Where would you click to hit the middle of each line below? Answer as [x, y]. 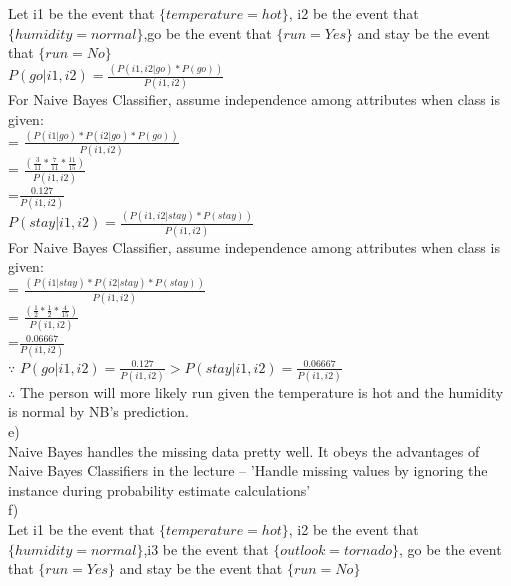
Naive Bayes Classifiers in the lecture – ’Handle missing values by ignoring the [248, 470]
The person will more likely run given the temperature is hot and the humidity [261, 391]
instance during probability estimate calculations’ [159, 489]
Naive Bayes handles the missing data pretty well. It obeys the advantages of [244, 450]
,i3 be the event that [206, 548]
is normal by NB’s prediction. [98, 411]
